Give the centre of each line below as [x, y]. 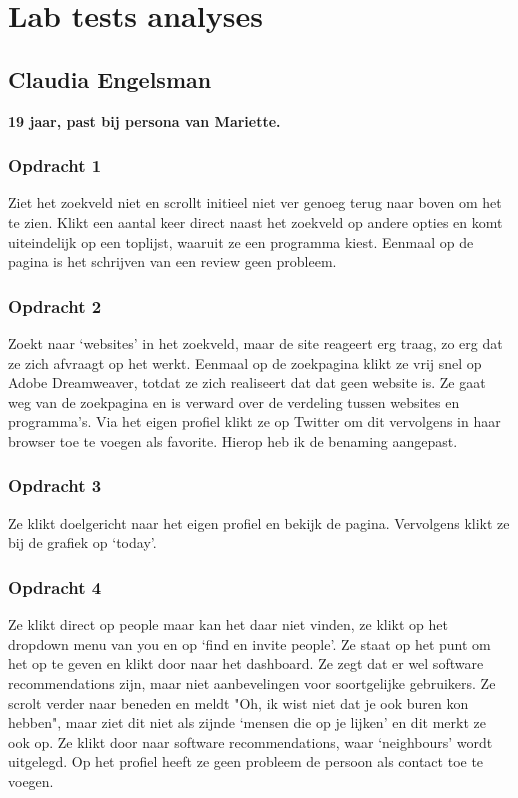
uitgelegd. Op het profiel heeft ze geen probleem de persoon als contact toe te [246, 761]
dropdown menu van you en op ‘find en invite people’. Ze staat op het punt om [249, 643]
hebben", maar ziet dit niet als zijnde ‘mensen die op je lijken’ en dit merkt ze [247, 722]
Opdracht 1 [55, 165]
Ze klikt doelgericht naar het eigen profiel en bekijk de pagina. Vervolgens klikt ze [259, 522]
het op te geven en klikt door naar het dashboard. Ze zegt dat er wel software [246, 663]
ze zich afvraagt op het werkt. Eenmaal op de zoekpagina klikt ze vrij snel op [245, 362]
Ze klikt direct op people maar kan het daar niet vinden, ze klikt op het [228, 624]
